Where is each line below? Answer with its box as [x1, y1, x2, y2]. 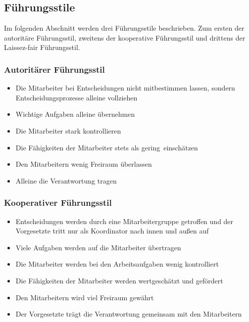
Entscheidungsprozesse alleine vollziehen [15, 92, 138, 102]
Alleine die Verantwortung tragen [15, 175, 117, 185]
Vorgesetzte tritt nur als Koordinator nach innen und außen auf [15, 226, 209, 236]
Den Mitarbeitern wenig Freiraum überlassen [15, 159, 152, 169]
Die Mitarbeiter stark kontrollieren [15, 125, 121, 136]
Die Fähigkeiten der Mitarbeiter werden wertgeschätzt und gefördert [15, 275, 223, 285]
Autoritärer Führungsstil [4, 63, 105, 75]
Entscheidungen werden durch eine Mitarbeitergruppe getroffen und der [15, 216, 234, 226]
